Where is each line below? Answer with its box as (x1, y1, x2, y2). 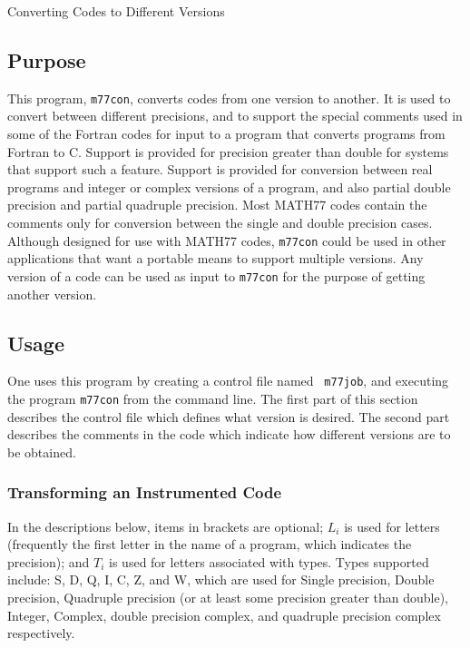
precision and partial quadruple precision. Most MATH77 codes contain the (7, 195, 427, 214)
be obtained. (7, 442, 76, 461)
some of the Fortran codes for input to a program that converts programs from (7, 124, 446, 143)
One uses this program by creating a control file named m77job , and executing (7, 371, 449, 390)
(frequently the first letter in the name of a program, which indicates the (7, 535, 412, 554)
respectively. (7, 623, 75, 643)
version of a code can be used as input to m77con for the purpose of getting (7, 266, 426, 285)
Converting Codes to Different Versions (7, 2, 225, 20)
